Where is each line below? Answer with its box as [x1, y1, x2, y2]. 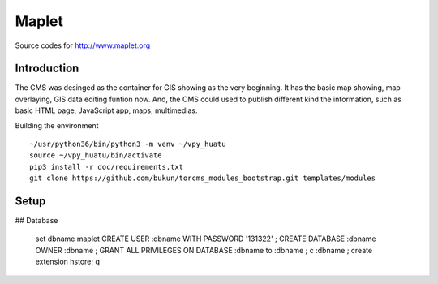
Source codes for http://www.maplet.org [15, 41, 151, 50]
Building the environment [15, 120, 99, 130]
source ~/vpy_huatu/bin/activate [29, 151, 162, 160]
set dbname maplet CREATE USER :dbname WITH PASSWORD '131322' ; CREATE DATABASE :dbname [35, 234, 376, 243]
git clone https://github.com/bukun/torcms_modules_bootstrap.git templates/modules [29, 174, 376, 183]
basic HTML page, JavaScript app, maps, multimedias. [15, 105, 198, 115]
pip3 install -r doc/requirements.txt [29, 162, 184, 171]
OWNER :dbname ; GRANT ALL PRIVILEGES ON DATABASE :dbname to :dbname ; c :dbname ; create [35, 245, 373, 255]
